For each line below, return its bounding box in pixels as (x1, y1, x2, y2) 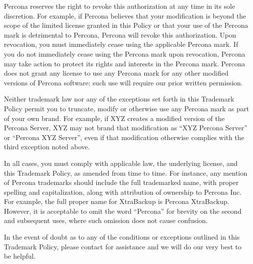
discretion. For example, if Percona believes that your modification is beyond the (4, 10, 246, 20)
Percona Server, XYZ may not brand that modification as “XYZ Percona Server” (4, 122, 248, 133)
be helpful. (4, 251, 36, 261)
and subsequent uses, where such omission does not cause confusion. (4, 215, 208, 225)
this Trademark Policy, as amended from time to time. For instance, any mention (4, 167, 248, 178)
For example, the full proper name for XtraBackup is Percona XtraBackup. (4, 196, 230, 206)
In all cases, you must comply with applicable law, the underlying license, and (4, 158, 238, 168)
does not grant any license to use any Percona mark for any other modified (4, 68, 229, 78)
